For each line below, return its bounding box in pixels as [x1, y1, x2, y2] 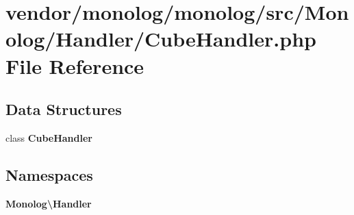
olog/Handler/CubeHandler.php [5, 25, 316, 53]
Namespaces [5, 164, 93, 185]
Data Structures [5, 99, 122, 120]
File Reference [5, 51, 144, 79]
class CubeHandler [5, 130, 92, 144]
